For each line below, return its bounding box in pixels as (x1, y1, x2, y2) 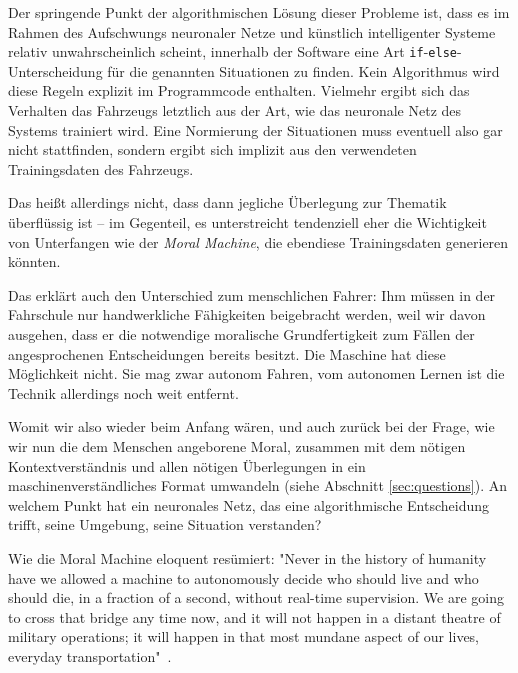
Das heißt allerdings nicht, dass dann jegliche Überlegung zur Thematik (8, 192, 447, 213)
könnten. (8, 251, 61, 272)
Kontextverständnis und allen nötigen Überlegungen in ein (8, 455, 366, 476)
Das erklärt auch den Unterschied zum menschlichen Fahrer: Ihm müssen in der (8, 284, 496, 305)
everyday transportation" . (8, 645, 172, 666)
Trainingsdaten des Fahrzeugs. (8, 158, 194, 179)
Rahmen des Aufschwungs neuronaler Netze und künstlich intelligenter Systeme (8, 21, 496, 42)
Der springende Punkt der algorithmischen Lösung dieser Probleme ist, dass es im (8, 2, 510, 22)
